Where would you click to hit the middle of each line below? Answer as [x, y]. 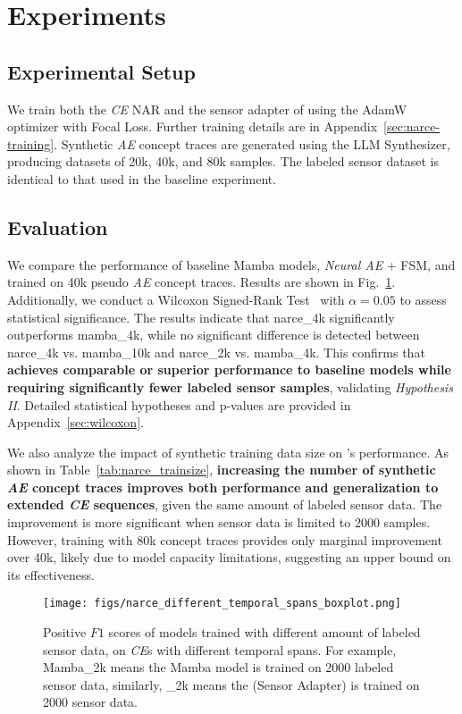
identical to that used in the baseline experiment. [142, 178]
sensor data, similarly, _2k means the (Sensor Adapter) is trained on [231, 684]
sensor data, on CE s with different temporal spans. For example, [220, 649]
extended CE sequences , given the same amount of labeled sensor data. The [225, 504]
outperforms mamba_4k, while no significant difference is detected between [214, 335]
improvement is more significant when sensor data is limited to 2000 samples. [219, 522]
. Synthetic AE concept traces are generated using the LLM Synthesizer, [252, 143]
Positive [65, 632]
